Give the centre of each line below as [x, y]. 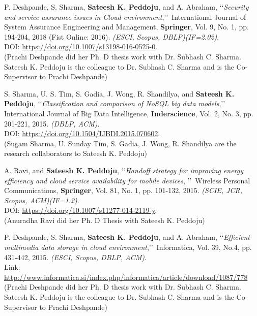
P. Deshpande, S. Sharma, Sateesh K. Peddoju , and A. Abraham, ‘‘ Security [126, 7]
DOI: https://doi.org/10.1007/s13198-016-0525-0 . [81, 46]
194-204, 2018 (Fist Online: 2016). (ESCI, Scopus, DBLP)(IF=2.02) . [112, 36]
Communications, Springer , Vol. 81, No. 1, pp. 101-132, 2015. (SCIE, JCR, [123, 190]
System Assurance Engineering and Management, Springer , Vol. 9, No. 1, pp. [126, 27]
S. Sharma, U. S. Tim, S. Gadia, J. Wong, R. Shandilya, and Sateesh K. [119, 93]
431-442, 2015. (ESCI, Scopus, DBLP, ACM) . [75, 257]
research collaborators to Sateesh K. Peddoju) [76, 153]
